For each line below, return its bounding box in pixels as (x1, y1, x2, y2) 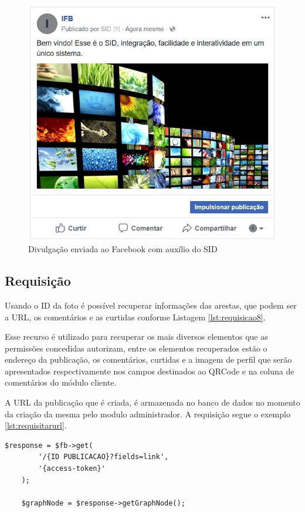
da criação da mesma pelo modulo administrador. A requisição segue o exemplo (5, 407, 290, 420)
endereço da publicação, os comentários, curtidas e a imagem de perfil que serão (5, 353, 292, 366)
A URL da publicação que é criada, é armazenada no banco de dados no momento (5, 396, 300, 409)
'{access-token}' (38, 464, 106, 473)
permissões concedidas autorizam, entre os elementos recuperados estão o (5, 342, 267, 354)
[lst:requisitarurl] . (5, 419, 67, 431)
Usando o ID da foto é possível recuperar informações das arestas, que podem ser (5, 299, 297, 311)
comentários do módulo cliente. (5, 376, 117, 389)
